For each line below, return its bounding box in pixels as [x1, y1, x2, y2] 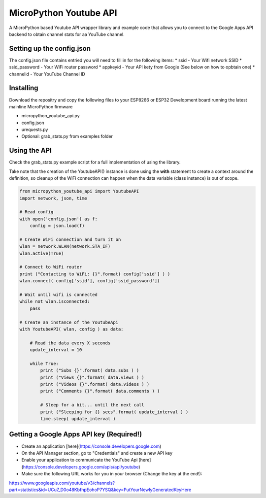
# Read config [19, 209, 54, 215]
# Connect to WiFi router [19, 264, 82, 270]
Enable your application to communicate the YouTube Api [21, 457, 138, 463]
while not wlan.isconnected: [19, 299, 90, 304]
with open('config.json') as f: [19, 216, 98, 222]
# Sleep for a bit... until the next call [40, 402, 145, 408]
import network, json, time [19, 195, 87, 201]
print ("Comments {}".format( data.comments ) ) [40, 388, 160, 394]
